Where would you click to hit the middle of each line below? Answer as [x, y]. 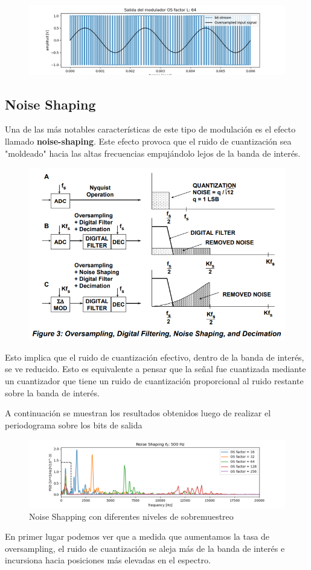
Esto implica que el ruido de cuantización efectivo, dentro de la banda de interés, [155, 357]
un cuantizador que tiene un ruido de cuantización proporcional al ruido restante [154, 380]
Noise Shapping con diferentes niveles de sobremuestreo [131, 516]
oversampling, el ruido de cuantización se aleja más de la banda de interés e [145, 548]
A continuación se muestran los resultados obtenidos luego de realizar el [138, 413]
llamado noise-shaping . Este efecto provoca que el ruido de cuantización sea [148, 141]
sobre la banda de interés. [52, 392]
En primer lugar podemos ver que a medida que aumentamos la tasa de [137, 536]
